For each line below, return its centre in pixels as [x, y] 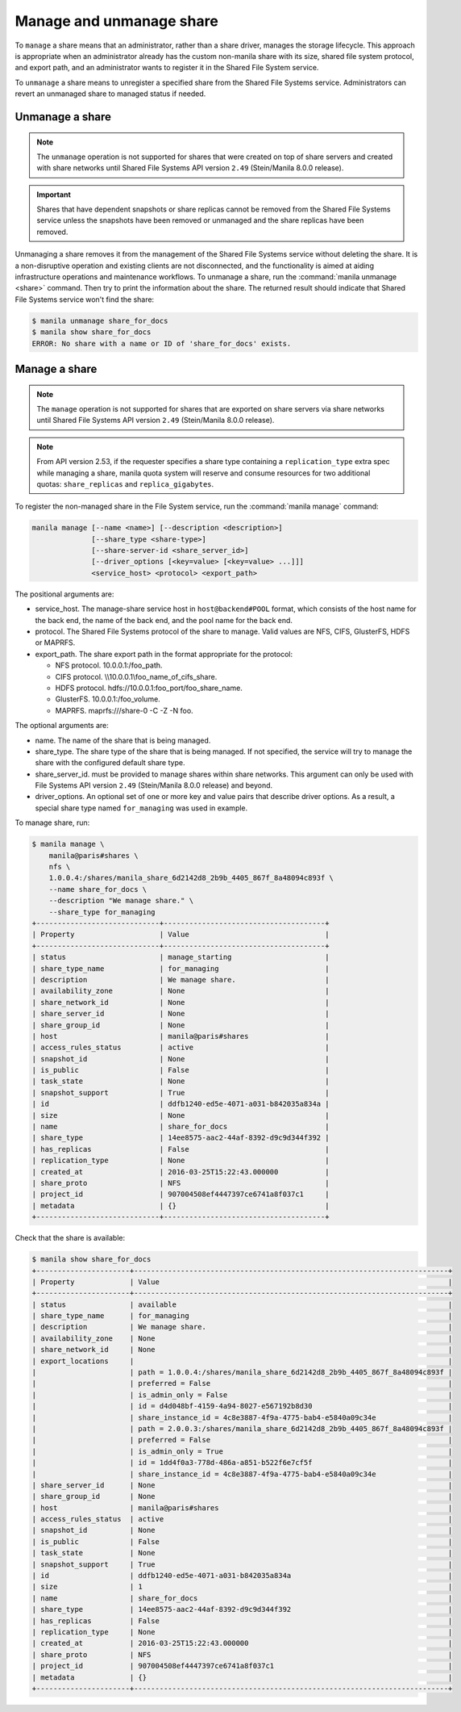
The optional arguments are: [62, 726]
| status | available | [242, 1304]
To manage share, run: [52, 823]
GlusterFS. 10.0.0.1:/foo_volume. [108, 699]
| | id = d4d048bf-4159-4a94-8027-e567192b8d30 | [242, 1406]
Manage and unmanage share [117, 21]
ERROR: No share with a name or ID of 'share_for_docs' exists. [162, 343]
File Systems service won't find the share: [85, 299]
